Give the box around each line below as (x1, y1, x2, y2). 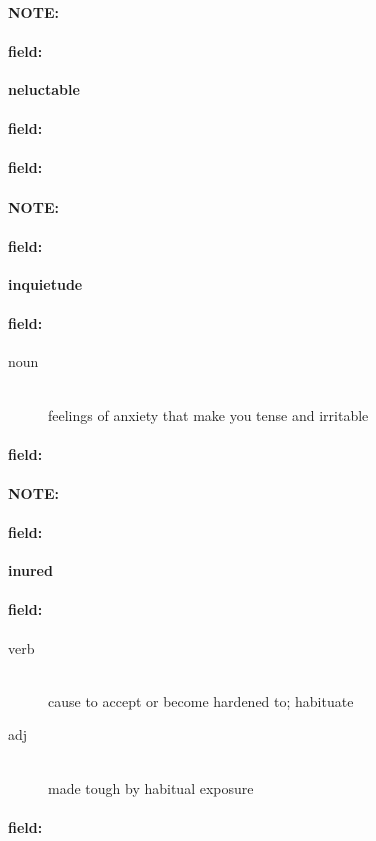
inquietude (8, 273, 83, 294)
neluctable (8, 78, 80, 99)
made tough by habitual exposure (48, 777, 254, 798)
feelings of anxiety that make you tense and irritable (48, 404, 369, 425)
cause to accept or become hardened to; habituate (48, 690, 354, 711)
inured (8, 560, 53, 581)
